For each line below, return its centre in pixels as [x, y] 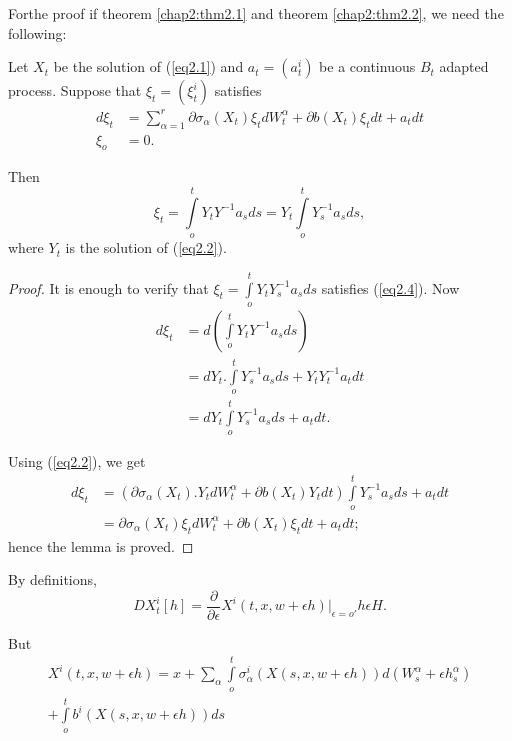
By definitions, [52, 579]
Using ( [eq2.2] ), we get [77, 461]
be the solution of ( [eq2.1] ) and [148, 66]
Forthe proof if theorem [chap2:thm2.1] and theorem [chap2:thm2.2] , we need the [256, 13]
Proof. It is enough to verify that [108, 287]
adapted [464, 66]
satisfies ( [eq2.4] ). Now [390, 287]
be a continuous [367, 66]
